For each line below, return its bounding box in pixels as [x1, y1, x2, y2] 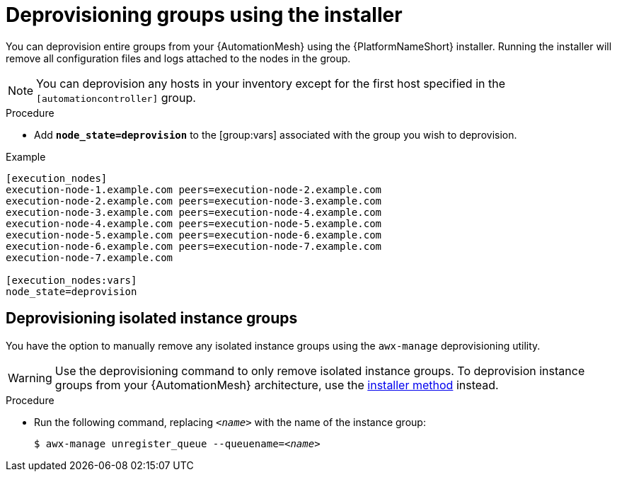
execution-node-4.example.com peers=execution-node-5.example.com [6, 217, 382, 229]
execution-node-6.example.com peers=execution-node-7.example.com [6, 240, 382, 252]
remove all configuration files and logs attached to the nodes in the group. [6, 52, 351, 64]
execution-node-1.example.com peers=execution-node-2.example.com [6, 183, 382, 195]
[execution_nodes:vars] [6, 274, 137, 286]
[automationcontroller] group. [36, 90, 196, 105]
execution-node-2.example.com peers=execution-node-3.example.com [6, 195, 382, 207]
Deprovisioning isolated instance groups [6, 309, 298, 328]
